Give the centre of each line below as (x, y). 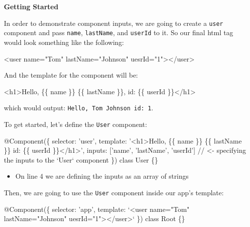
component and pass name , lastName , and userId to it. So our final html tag (119, 32)
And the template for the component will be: (71, 75)
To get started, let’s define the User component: (76, 124)
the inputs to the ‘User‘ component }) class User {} (81, 159)
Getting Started (31, 6)
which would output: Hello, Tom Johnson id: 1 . (79, 108)
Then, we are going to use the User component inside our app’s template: (114, 192)
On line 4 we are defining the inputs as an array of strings (102, 176)
